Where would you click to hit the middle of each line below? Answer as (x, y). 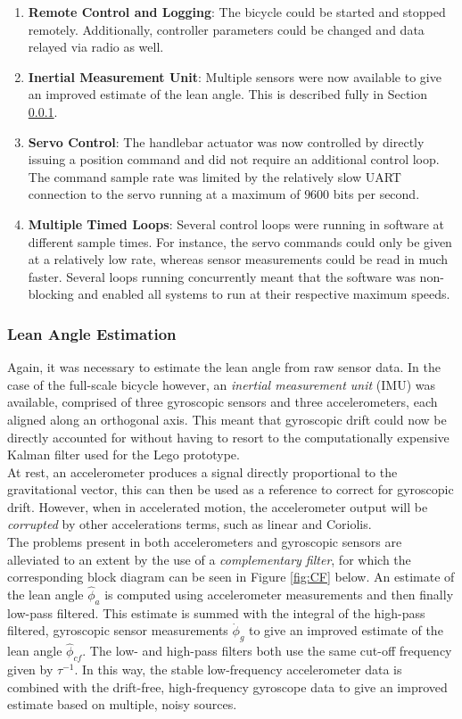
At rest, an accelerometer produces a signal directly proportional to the (202, 471)
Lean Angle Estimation (92, 333)
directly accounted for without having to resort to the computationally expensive (228, 437)
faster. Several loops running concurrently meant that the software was (222, 276)
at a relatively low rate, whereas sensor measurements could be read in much (238, 259)
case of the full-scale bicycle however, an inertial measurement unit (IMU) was (221, 384)
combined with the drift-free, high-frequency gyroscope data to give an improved (227, 686)
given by (30, 669)
